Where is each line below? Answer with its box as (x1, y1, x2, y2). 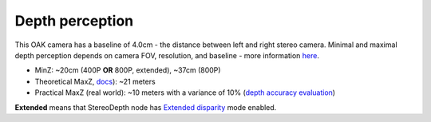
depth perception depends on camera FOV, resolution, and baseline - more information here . (14, 50, 319, 60)
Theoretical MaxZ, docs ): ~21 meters (34, 77, 156, 86)
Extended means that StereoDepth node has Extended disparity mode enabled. (14, 102, 277, 112)
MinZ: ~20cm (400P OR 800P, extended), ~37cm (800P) (34, 65, 221, 75)
